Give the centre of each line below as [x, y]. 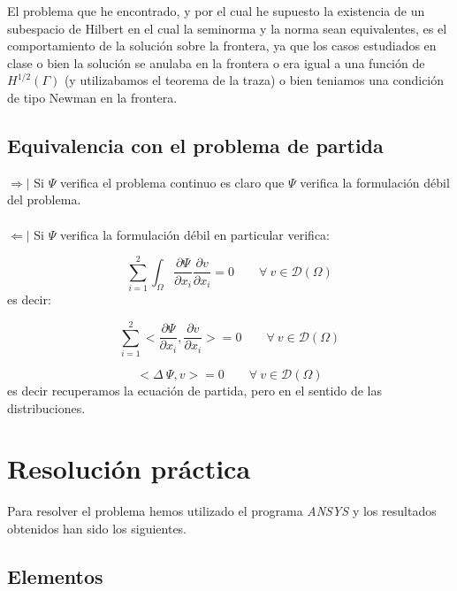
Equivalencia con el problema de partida [195, 145]
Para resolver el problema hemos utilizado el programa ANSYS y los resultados [222, 511]
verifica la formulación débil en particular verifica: [194, 234]
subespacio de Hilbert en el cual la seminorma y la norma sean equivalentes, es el [227, 28]
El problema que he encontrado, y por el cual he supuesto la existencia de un [216, 11]
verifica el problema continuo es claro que [172, 182]
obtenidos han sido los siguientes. [97, 528]
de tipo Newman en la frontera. [92, 97]
